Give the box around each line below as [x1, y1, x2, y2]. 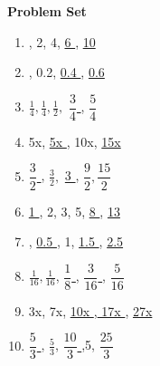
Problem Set [7, 2, 87, 20]
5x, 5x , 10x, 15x [28, 131, 121, 150]
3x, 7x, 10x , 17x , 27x [28, 301, 153, 320]
